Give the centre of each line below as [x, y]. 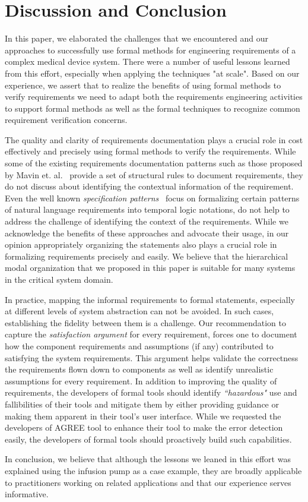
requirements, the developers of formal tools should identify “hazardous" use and [151, 392]
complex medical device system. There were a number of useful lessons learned [147, 61]
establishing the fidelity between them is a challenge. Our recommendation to [145, 322]
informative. [27, 494]
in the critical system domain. [59, 279]
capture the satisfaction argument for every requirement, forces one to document [151, 334]
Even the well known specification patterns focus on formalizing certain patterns [152, 198]
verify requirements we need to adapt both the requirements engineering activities [154, 97]
